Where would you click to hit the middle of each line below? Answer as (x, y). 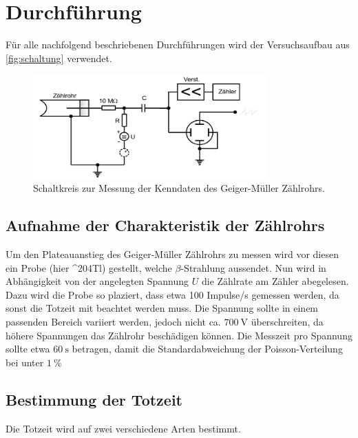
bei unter (25, 362)
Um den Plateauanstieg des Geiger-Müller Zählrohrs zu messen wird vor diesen (172, 254)
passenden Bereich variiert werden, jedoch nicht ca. (113, 321)
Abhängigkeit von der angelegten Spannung (97, 281)
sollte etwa (28, 349)
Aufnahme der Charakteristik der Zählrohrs (165, 225)
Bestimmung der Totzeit (94, 399)
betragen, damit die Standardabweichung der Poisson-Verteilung (207, 349)
